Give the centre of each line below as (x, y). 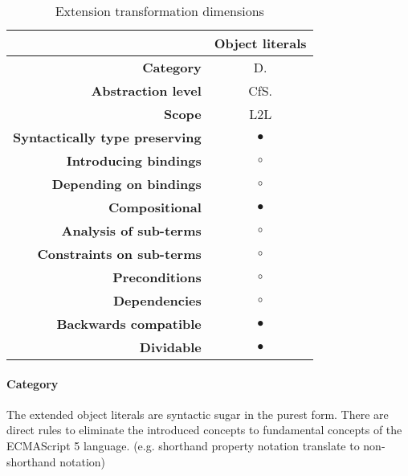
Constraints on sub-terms (119, 254)
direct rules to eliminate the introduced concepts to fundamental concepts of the (204, 430)
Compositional (155, 207)
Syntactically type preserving (107, 137)
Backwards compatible (129, 324)
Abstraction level (146, 90)
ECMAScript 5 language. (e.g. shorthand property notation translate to (183, 445)
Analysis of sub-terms (131, 230)
